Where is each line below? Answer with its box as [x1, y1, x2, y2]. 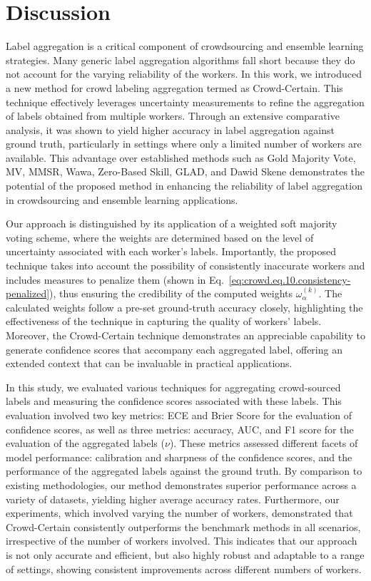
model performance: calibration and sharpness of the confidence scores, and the [6, 449, 352, 464]
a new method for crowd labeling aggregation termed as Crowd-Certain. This [6, 80, 343, 95]
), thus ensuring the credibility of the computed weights [49, 286, 293, 301]
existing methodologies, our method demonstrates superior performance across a [6, 477, 357, 492]
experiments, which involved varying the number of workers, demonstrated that [6, 505, 353, 520]
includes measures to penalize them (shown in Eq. [6, 272, 224, 287]
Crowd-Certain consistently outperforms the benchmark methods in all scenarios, [6, 519, 361, 534]
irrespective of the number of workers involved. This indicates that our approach [6, 533, 357, 548]
